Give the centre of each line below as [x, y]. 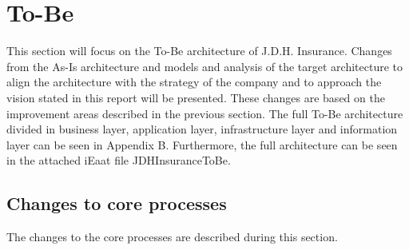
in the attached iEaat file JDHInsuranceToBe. [119, 160]
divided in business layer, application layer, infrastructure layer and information [202, 129]
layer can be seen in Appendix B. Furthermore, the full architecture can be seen [202, 144]
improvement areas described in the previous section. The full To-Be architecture [205, 113]
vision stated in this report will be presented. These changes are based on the [196, 97]
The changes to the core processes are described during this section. [172, 237]
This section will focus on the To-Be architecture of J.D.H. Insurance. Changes [199, 51]
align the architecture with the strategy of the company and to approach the [194, 82]
